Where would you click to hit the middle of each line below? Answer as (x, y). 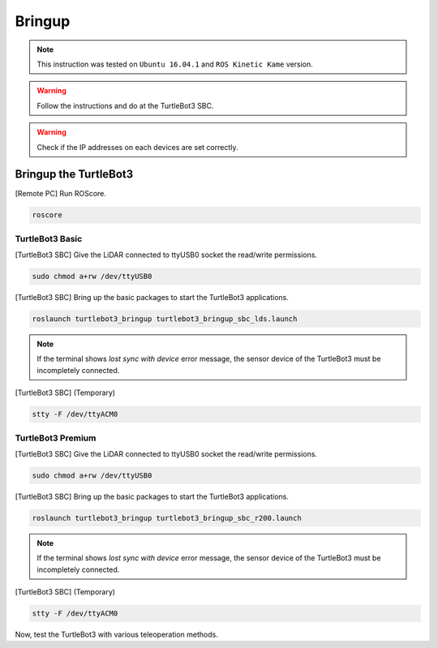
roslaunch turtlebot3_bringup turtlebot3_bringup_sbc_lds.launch (165, 319)
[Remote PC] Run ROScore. (61, 194)
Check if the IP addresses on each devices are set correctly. (137, 147)
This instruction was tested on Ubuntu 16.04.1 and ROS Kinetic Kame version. (175, 64)
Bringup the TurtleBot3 (74, 174)
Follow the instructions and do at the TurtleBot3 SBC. (125, 105)
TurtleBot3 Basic (49, 238)
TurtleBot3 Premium (56, 438)
